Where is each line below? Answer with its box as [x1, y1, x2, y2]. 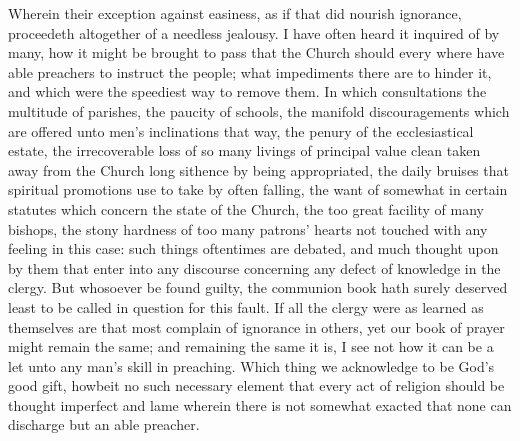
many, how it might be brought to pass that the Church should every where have [8, 42, 505, 63]
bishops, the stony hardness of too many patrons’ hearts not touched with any [8, 218, 488, 239]
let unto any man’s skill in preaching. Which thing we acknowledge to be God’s [8, 355, 495, 376]
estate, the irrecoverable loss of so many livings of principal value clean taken [8, 140, 481, 161]
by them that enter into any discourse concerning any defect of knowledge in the [8, 257, 501, 278]
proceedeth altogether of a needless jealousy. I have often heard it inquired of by [8, 22, 500, 43]
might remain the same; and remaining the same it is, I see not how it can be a [8, 336, 494, 357]
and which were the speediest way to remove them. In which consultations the [8, 81, 487, 102]
